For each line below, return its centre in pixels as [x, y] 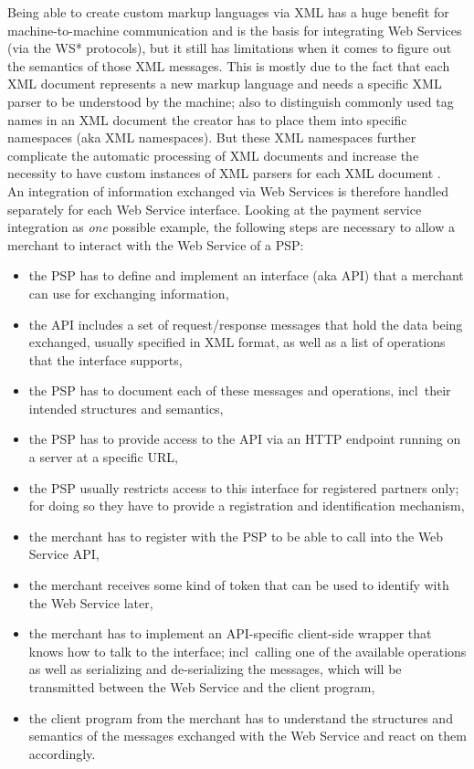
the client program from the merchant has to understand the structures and [241, 717]
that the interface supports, [105, 359]
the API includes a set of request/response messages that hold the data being [246, 324]
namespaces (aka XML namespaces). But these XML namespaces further [212, 137]
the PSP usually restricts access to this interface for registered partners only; [244, 487]
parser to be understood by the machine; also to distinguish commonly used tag [231, 101]
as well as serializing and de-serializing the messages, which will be [215, 669]
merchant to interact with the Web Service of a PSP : [156, 244]
